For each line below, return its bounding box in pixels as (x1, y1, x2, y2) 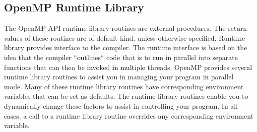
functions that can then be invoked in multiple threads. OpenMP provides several (4, 62, 252, 72)
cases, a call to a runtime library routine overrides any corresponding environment (4, 110, 254, 121)
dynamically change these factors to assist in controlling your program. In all (4, 100, 238, 111)
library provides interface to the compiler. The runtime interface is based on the (4, 42, 247, 53)
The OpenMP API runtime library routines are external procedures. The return (4, 23, 247, 33)
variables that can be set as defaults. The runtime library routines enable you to (4, 91, 248, 101)
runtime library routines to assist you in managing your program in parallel (4, 71, 234, 82)
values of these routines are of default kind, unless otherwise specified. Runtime (4, 32, 245, 43)
